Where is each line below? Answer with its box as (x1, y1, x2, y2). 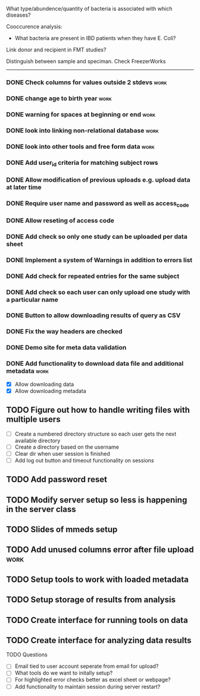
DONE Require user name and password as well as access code (6, 199, 189, 209)
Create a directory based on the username (14, 443, 119, 450)
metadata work (6, 367, 49, 375)
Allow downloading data (14, 381, 74, 388)
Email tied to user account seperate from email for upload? (14, 663, 159, 670)
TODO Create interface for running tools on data (6, 615, 189, 625)
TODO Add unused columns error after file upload (6, 545, 194, 555)
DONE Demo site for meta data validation (6, 344, 127, 352)
